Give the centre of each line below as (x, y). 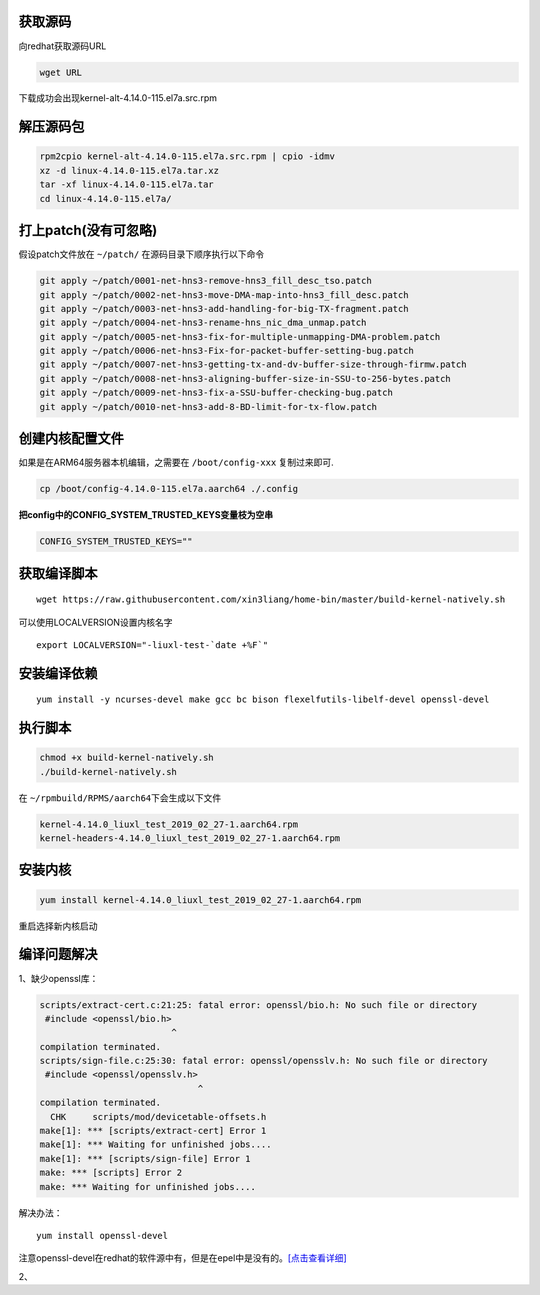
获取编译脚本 (58, 573)
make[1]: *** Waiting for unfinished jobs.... (155, 1144)
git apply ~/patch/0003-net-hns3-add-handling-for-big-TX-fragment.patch (224, 308)
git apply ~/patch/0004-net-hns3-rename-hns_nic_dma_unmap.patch (203, 323)
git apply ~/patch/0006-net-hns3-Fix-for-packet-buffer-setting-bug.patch (227, 351)
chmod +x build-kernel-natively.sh (126, 758)
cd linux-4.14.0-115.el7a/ (105, 198)
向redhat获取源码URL (62, 46)
